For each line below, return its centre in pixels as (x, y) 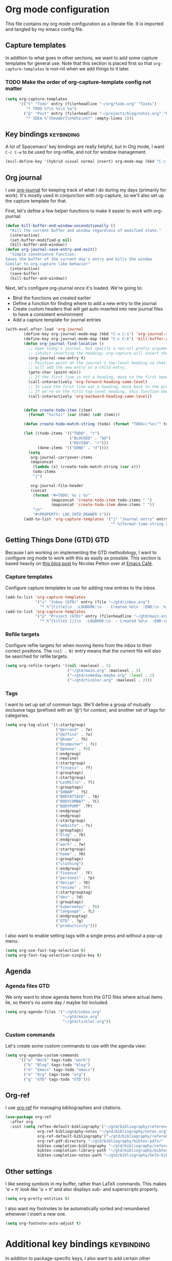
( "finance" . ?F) (74, 873)
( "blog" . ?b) (71, 835)
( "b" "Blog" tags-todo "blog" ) (57, 1065)
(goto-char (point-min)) (55, 372)
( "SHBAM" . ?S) (72, 792)
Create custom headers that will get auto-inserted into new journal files (88, 309)
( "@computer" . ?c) (76, 744)
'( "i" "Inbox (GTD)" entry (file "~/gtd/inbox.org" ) (92, 602)
